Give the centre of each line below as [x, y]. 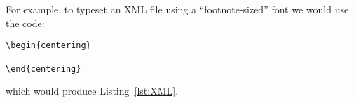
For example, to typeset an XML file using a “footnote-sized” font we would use [177, 9]
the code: [25, 23]
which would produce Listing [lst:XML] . [92, 91]
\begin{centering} [48, 46]
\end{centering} [43, 69]
